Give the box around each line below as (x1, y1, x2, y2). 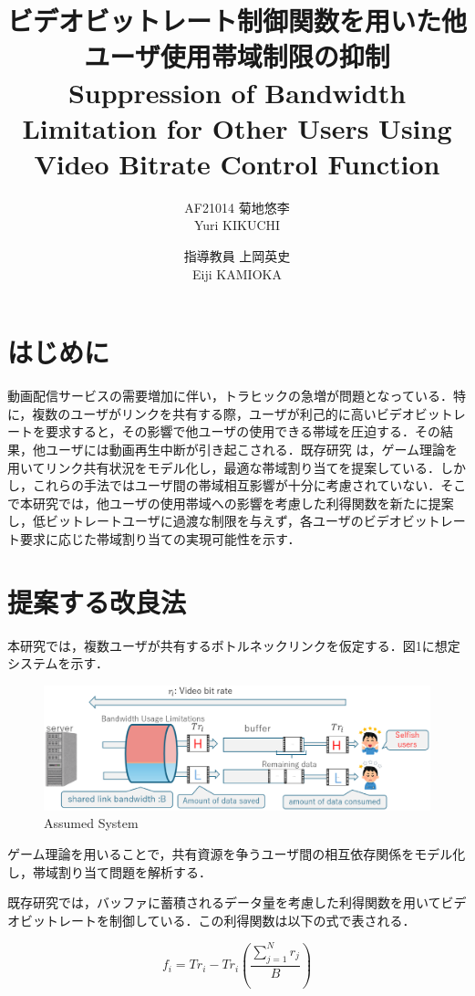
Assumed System (44, 813, 139, 833)
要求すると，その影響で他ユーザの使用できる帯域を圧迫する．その (45, 422, 440, 441)
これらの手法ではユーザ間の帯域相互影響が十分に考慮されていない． (32, 476, 441, 495)
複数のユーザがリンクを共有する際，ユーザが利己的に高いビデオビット (32, 404, 453, 423)
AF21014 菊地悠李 (184, 197, 290, 216)
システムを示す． (7, 654, 109, 673)
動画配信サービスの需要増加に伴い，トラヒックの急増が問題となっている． (7, 386, 453, 405)
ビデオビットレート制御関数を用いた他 (7, 2, 468, 39)
